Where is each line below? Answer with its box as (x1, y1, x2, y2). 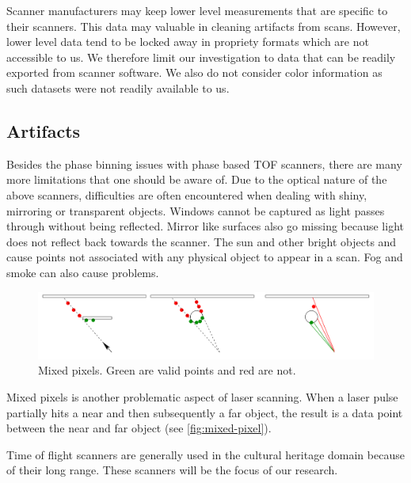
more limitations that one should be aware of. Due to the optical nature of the (6, 171, 387, 188)
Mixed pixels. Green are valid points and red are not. (38, 362, 296, 378)
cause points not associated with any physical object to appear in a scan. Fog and (6, 249, 403, 265)
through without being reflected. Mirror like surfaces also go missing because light (6, 218, 404, 234)
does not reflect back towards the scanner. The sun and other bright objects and (6, 233, 397, 249)
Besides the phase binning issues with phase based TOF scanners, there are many (6, 155, 402, 172)
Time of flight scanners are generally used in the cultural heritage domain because (6, 446, 405, 462)
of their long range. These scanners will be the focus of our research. (6, 462, 338, 478)
